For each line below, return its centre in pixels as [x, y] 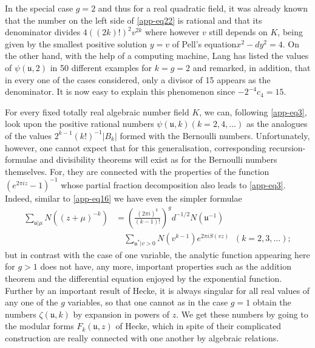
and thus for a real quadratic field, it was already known [203, 8]
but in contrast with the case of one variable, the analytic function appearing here [157, 254]
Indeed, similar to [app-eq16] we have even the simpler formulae [124, 198]
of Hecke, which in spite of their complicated [198, 326]
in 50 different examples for [101, 67]
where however [172, 32]
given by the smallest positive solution [76, 43]
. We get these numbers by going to [242, 314]
